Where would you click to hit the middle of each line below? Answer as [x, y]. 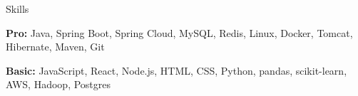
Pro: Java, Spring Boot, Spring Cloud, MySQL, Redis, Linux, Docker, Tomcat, [179, 32]
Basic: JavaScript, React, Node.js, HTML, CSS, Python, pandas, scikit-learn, [177, 70]
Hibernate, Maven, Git [55, 47]
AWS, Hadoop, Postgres [58, 84]
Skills [17, 9]
